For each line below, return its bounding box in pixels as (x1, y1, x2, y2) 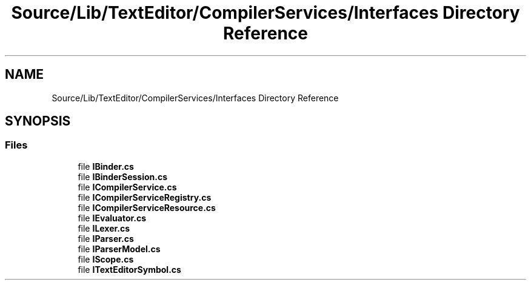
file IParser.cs (78, 233, 134, 244)
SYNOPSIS (5, 113, 71, 129)
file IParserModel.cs (78, 243, 161, 254)
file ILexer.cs (78, 223, 130, 233)
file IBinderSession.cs (78, 171, 168, 182)
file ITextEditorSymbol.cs (78, 264, 181, 275)
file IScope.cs (78, 253, 134, 264)
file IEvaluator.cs (78, 212, 147, 223)
